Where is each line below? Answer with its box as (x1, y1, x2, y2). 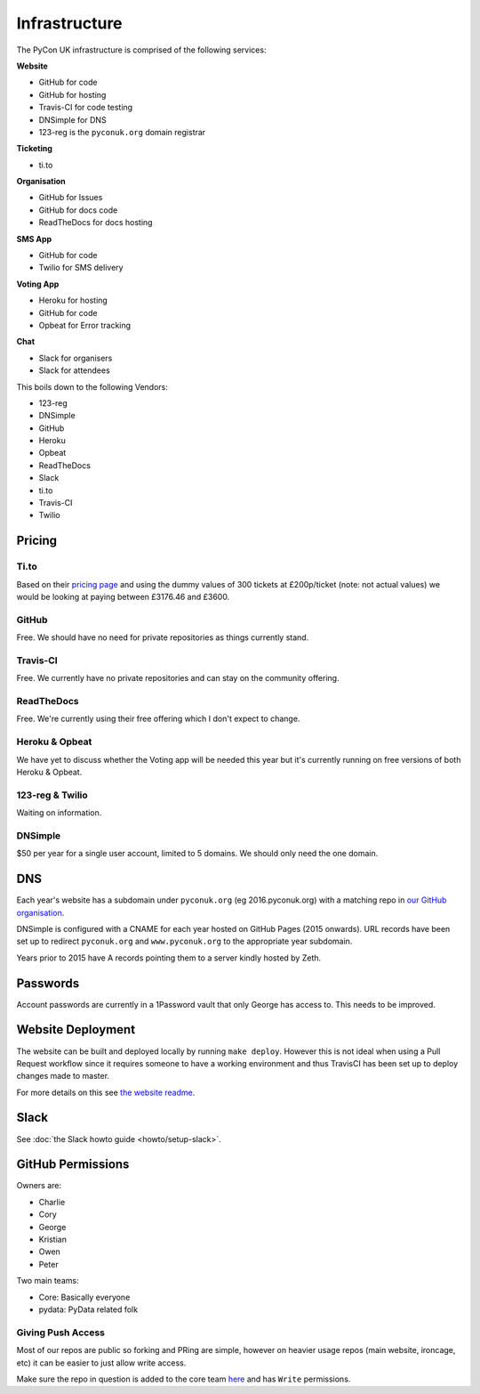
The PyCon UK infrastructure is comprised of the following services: (16, 45, 267, 55)
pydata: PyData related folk (38, 1304, 138, 1315)
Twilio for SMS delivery (38, 263, 124, 273)
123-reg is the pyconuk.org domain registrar (38, 126, 206, 137)
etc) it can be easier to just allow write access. (16, 1358, 187, 1368)
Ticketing (16, 143, 53, 154)
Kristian (38, 1234, 67, 1245)
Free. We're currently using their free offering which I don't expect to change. (16, 713, 300, 725)
